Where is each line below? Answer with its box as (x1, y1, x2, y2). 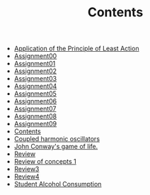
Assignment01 (13, 60, 56, 68)
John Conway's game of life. (13, 143, 98, 151)
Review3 (13, 165, 40, 174)
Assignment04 (13, 82, 57, 91)
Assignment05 (13, 89, 57, 98)
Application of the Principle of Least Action (13, 44, 139, 53)
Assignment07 (13, 104, 57, 113)
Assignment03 (13, 74, 57, 83)
